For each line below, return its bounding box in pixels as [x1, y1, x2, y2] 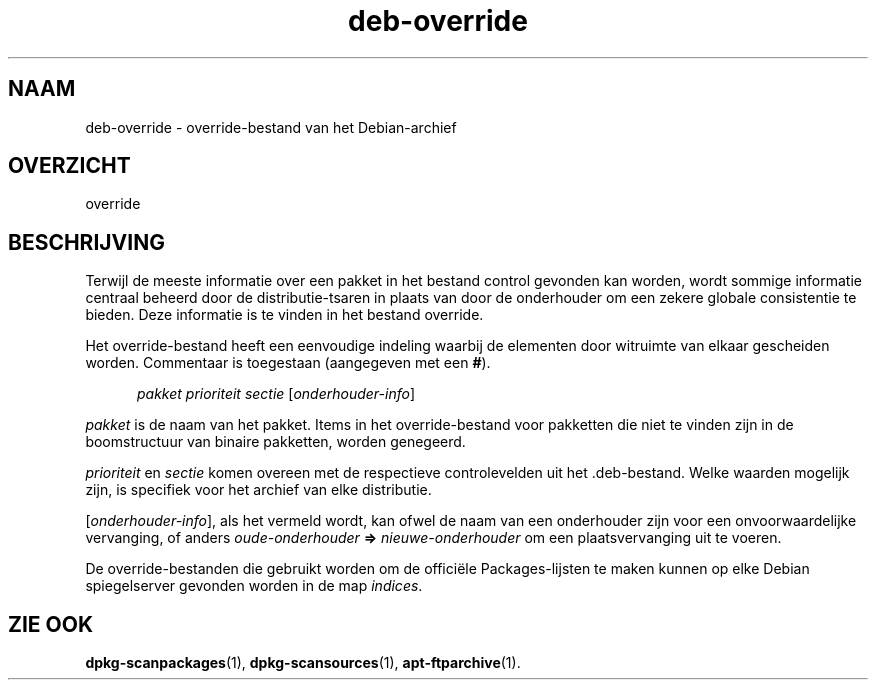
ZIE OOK [8, 611, 94, 637]
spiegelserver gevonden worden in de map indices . [85, 577, 423, 595]
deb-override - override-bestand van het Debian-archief [85, 118, 457, 136]
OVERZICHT [8, 153, 131, 179]
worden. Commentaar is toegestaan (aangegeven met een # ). [85, 354, 491, 372]
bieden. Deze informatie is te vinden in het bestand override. [85, 306, 484, 324]
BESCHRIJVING [8, 229, 165, 255]
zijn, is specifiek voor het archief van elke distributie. [85, 481, 432, 499]
